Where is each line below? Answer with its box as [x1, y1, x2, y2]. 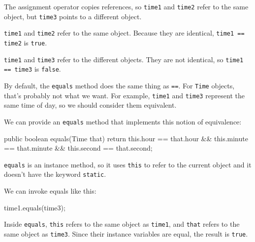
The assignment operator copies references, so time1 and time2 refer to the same [4, 1, 249, 11]
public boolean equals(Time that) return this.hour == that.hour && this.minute [4, 133, 248, 143]
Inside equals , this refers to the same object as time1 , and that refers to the [4, 219, 240, 229]
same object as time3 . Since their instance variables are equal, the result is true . [4, 228, 248, 239]
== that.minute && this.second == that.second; [4, 143, 153, 153]
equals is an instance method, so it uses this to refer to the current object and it [4, 159, 252, 169]
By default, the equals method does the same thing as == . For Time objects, [4, 80, 235, 90]
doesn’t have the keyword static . [4, 169, 106, 179]
